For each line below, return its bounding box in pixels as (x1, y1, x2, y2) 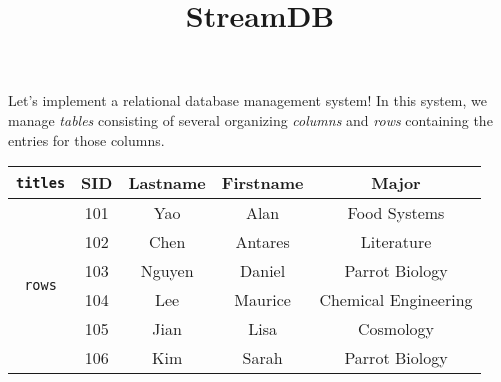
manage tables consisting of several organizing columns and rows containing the (8, 109, 493, 130)
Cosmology (357, 317, 435, 341)
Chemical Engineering (319, 288, 473, 312)
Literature (360, 230, 432, 254)
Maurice (234, 288, 291, 312)
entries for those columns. (8, 129, 165, 150)
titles (16, 174, 66, 191)
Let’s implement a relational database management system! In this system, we (8, 90, 488, 111)
